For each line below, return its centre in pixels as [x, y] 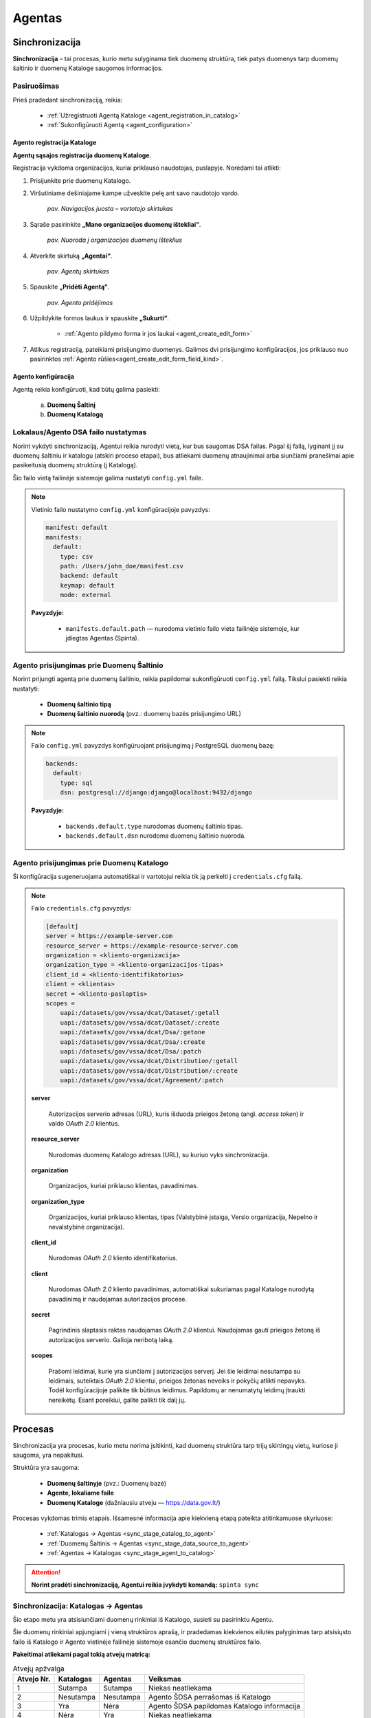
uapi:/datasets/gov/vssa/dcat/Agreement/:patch [142, 1080]
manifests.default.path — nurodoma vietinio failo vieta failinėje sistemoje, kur [183, 628]
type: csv [77, 556]
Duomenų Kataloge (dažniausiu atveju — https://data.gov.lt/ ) [134, 1502]
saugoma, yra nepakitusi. [48, 1455]
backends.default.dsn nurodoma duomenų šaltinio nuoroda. [156, 836]
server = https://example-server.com [109, 936]
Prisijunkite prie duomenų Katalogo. [80, 180]
